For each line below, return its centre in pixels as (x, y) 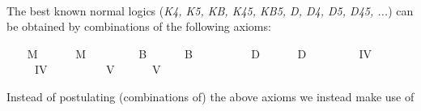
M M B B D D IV (200, 53)
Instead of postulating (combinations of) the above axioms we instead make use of (210, 96)
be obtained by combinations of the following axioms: (139, 26)
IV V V (98, 69)
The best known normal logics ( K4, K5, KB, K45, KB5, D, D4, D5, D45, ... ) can (210, 10)
